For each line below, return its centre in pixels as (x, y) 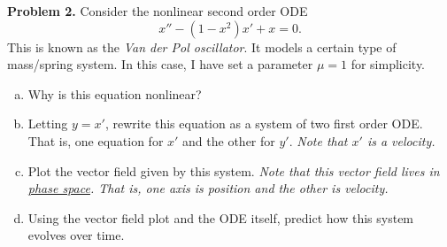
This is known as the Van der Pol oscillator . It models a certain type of (202, 46)
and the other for (229, 140)
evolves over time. (76, 235)
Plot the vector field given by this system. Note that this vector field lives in (234, 170)
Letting (48, 123)
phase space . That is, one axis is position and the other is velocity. (208, 188)
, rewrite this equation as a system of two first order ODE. (264, 123)
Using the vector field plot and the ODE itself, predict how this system (221, 217)
